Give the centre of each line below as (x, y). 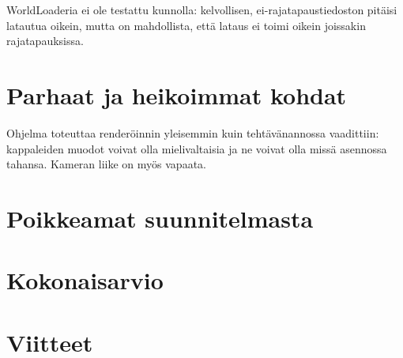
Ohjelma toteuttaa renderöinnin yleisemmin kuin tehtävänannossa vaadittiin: (193, 132)
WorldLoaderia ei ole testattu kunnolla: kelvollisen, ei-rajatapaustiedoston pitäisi (202, 9)
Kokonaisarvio (85, 280)
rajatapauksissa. (45, 41)
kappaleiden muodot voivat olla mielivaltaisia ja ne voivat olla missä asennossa (197, 148)
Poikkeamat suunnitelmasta (160, 218)
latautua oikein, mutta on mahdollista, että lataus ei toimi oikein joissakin (186, 25)
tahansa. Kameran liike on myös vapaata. (106, 164)
